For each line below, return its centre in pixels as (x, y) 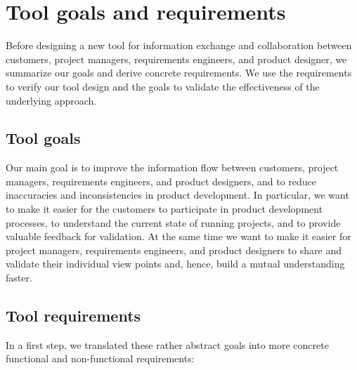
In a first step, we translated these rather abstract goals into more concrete (167, 344)
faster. (19, 278)
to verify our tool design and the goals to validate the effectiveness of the (163, 86)
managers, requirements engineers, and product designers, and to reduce (161, 181)
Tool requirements (73, 316)
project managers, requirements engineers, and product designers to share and (174, 250)
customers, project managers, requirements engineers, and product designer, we (176, 59)
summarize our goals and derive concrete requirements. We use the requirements (179, 73)
